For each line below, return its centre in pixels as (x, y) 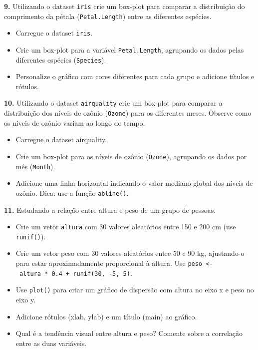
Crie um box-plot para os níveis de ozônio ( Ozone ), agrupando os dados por (131, 156)
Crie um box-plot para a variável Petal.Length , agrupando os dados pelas (130, 49)
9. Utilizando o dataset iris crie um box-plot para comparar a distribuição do (125, 6)
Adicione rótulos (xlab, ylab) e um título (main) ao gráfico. (106, 316)
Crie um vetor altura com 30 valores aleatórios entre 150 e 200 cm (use (126, 227)
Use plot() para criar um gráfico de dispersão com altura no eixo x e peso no (135, 290)
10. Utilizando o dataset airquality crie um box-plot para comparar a (113, 103)
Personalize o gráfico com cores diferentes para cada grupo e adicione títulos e (135, 76)
